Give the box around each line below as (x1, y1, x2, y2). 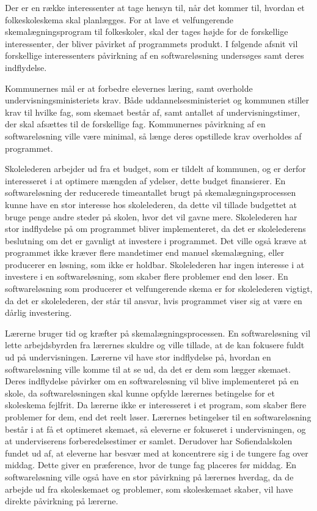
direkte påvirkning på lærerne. (5, 494, 118, 507)
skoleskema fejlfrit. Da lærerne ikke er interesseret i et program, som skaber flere (5, 398, 307, 411)
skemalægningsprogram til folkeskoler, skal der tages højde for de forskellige (5, 25, 288, 38)
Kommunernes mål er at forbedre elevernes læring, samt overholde (5, 81, 253, 94)
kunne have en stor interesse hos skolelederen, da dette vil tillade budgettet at (5, 198, 297, 211)
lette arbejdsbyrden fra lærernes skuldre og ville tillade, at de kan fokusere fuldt (5, 338, 305, 351)
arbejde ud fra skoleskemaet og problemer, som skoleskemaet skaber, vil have (5, 482, 293, 495)
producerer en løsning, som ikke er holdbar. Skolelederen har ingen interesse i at (5, 258, 305, 270)
